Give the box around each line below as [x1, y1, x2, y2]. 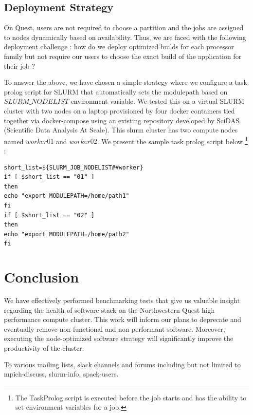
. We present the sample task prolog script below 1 [97, 134, 248, 146]
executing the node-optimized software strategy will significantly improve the [4, 333, 234, 343]
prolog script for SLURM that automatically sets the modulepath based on [4, 86, 228, 96]
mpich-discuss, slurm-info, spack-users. [4, 369, 119, 379]
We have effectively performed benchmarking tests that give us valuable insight [4, 295, 240, 305]
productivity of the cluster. [4, 343, 84, 353]
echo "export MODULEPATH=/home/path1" [4, 192, 129, 200]
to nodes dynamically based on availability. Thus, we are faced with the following [4, 32, 246, 42]
